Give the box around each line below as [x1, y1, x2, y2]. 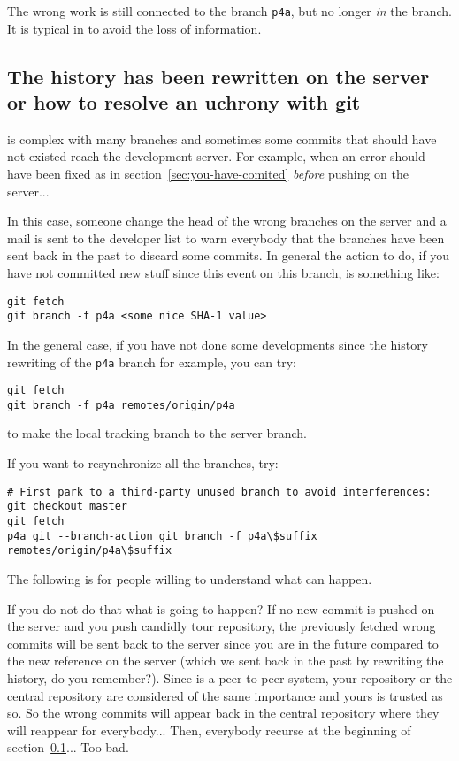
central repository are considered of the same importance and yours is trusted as [7, 686, 443, 704]
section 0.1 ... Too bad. [7, 738, 129, 757]
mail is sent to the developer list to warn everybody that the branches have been [7, 228, 445, 247]
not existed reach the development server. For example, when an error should [7, 147, 425, 165]
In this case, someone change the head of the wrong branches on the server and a [7, 211, 447, 230]
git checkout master [7, 500, 128, 513]
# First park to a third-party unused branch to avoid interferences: [7, 485, 432, 498]
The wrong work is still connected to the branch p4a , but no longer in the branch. [7, 2, 453, 19]
